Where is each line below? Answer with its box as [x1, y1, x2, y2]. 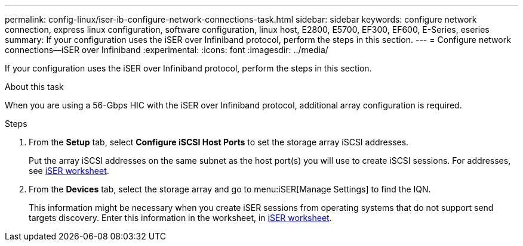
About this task [5, 82, 64, 92]
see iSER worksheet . [29, 166, 109, 176]
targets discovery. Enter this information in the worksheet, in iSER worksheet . [29, 213, 332, 223]
